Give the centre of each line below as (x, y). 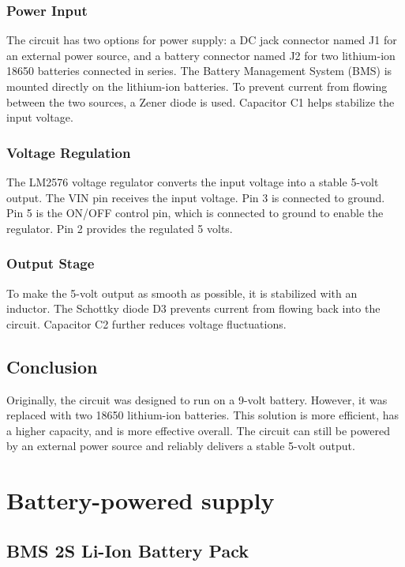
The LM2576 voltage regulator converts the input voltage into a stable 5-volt (193, 182)
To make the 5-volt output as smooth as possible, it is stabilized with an (182, 293)
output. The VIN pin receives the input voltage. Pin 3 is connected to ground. (196, 197)
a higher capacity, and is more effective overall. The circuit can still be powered (199, 430)
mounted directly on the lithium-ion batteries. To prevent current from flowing (197, 86)
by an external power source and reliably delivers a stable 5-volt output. (181, 446)
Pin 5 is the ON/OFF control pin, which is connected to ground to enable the (195, 213)
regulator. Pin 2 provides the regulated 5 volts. (120, 228)
